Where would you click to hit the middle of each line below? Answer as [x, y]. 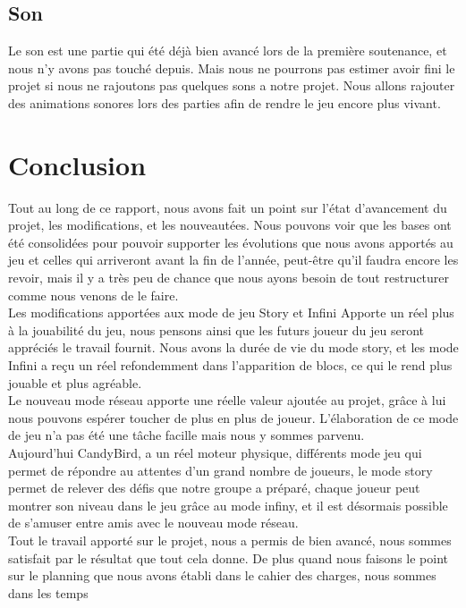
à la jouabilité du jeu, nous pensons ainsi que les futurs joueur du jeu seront [216, 329]
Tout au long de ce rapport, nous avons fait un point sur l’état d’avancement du [228, 207]
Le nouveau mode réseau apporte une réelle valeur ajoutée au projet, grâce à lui [227, 400]
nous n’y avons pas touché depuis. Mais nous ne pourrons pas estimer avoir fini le [232, 68]
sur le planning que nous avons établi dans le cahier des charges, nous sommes [222, 575]
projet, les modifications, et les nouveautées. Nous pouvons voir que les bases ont [230, 225]
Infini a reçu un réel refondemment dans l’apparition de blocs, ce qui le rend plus [230, 365]
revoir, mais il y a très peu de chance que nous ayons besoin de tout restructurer [229, 278]
